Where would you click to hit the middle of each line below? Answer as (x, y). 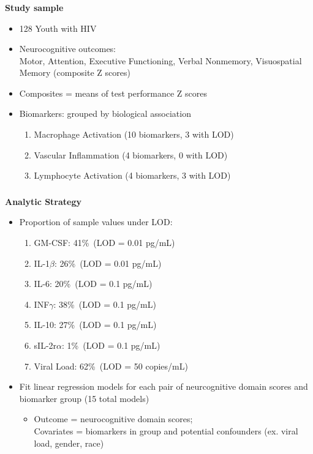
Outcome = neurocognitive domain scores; (113, 419)
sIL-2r (45, 345)
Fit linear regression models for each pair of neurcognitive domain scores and (164, 386)
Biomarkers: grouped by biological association (105, 113)
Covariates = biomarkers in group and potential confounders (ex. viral (166, 430)
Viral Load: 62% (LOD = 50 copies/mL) (111, 366)
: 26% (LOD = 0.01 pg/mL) (108, 263)
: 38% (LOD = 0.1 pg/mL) (105, 304)
